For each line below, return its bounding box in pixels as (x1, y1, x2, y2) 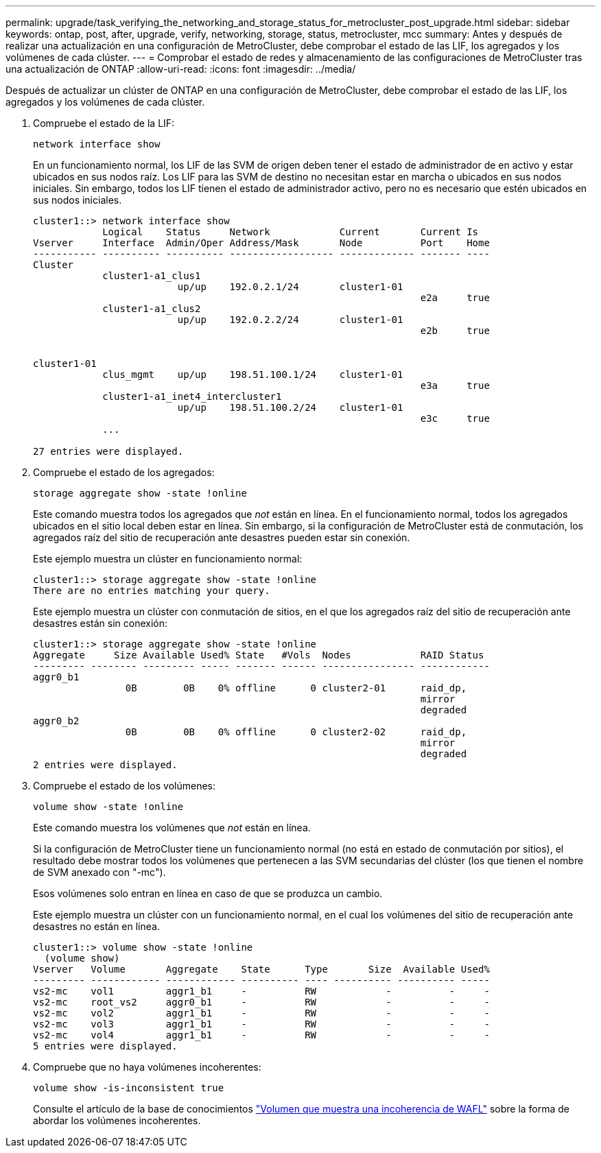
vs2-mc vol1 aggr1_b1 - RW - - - (33, 986, 490, 997)
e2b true (420, 325, 490, 336)
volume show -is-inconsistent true (33, 1082, 224, 1093)
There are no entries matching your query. (33, 585, 270, 596)
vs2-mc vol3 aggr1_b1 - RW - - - (33, 1019, 490, 1030)
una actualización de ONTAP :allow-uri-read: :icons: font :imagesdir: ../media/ (5, 63, 356, 75)
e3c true (420, 413, 490, 424)
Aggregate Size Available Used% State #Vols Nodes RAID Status (33, 650, 484, 661)
